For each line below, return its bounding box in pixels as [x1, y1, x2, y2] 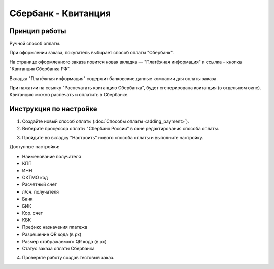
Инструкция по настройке [9, 105, 97, 113]
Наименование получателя [22, 153, 81, 159]
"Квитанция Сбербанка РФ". [9, 66, 71, 72]
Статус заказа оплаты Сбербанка [22, 245, 95, 251]
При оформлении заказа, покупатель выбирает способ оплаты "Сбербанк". [9, 50, 174, 56]
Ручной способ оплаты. [9, 41, 61, 47]
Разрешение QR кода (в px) [22, 231, 82, 238]
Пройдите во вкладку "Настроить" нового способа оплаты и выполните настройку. [22, 135, 204, 141]
